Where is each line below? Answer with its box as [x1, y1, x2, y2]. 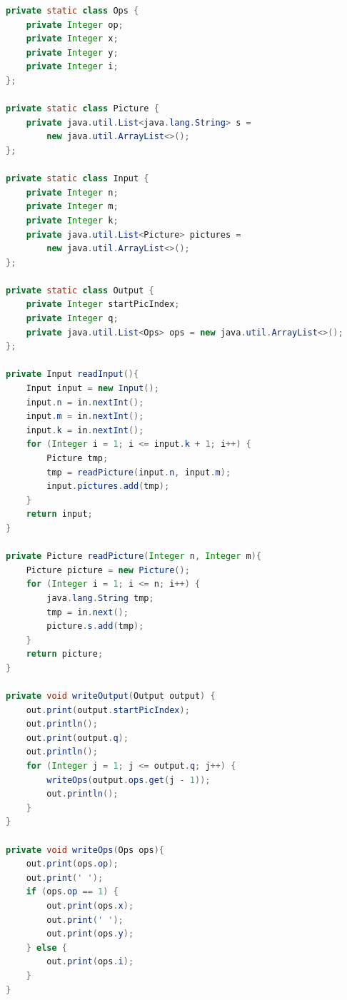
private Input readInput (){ [6, 369, 139, 380]
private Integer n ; [26, 187, 119, 198]
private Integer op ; [26, 19, 124, 30]
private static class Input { [6, 173, 149, 184]
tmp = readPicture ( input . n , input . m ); [46, 467, 231, 478]
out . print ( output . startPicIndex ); [26, 704, 190, 715]
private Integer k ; [26, 215, 119, 226]
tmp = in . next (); [46, 607, 129, 617]
